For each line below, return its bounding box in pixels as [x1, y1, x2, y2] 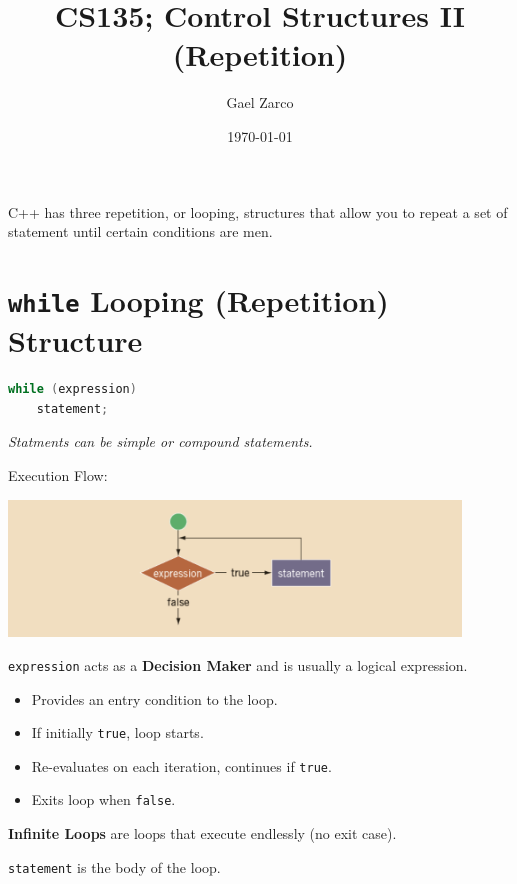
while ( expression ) [8, 382, 137, 397]
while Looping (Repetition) [8, 279, 389, 320]
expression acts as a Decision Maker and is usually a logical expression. [8, 654, 468, 675]
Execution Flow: [8, 464, 108, 485]
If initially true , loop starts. [31, 722, 204, 743]
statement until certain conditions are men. [8, 221, 273, 242]
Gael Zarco [226, 92, 294, 113]
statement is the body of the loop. [8, 856, 221, 877]
